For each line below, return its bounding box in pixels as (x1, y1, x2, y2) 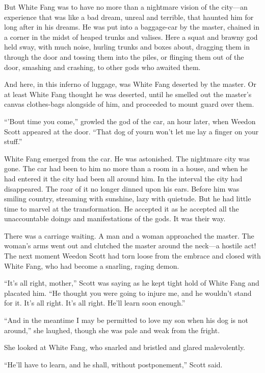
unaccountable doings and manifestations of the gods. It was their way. (4, 213, 226, 224)
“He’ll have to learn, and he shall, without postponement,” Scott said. (4, 359, 223, 369)
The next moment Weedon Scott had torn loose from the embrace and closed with (4, 250, 261, 261)
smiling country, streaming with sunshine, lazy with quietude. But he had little (4, 193, 251, 204)
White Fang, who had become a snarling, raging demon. (4, 260, 179, 271)
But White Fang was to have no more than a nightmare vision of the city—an (4, 2, 248, 12)
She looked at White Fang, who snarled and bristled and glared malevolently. (4, 342, 246, 353)
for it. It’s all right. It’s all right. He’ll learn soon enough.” (4, 297, 185, 308)
